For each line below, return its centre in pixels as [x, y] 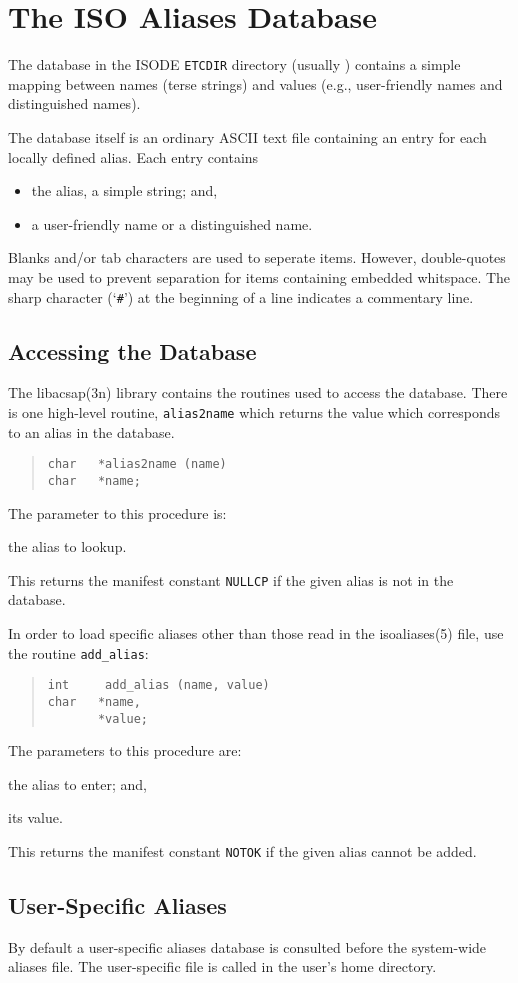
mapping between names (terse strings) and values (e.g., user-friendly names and [255, 83]
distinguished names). [74, 103]
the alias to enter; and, [77, 783]
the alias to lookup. [67, 546]
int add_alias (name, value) [158, 685]
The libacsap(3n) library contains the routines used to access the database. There [258, 392]
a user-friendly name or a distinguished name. [172, 223]
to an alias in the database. [91, 431]
